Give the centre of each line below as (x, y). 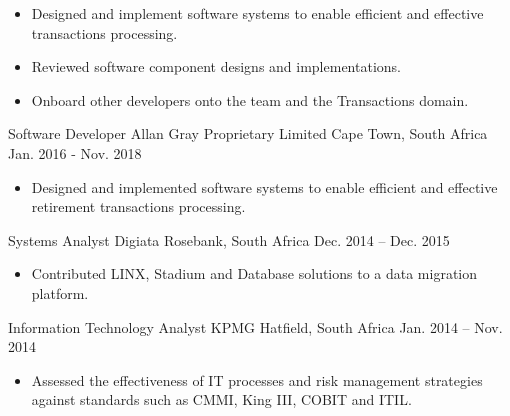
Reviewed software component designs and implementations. (216, 66)
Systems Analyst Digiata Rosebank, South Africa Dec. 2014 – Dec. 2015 (229, 239)
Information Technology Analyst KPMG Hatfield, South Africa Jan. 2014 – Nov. (255, 326)
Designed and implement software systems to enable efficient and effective (257, 13)
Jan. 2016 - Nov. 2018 (75, 152)
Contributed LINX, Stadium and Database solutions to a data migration (254, 273)
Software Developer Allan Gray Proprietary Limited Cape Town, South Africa (248, 133)
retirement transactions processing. (138, 206)
